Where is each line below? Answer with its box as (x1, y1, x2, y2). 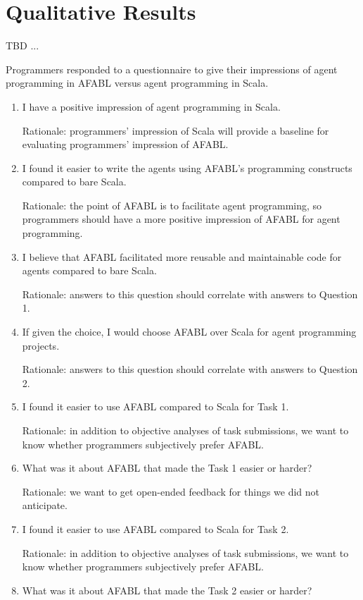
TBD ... (6, 38, 39, 53)
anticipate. (22, 498, 68, 513)
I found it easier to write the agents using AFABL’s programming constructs (22, 160, 352, 175)
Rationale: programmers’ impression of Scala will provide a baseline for (22, 123, 329, 137)
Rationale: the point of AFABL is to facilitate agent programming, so (22, 197, 322, 212)
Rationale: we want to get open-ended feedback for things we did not (22, 484, 320, 498)
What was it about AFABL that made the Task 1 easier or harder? (22, 460, 312, 475)
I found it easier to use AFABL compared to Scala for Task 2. (22, 521, 289, 536)
